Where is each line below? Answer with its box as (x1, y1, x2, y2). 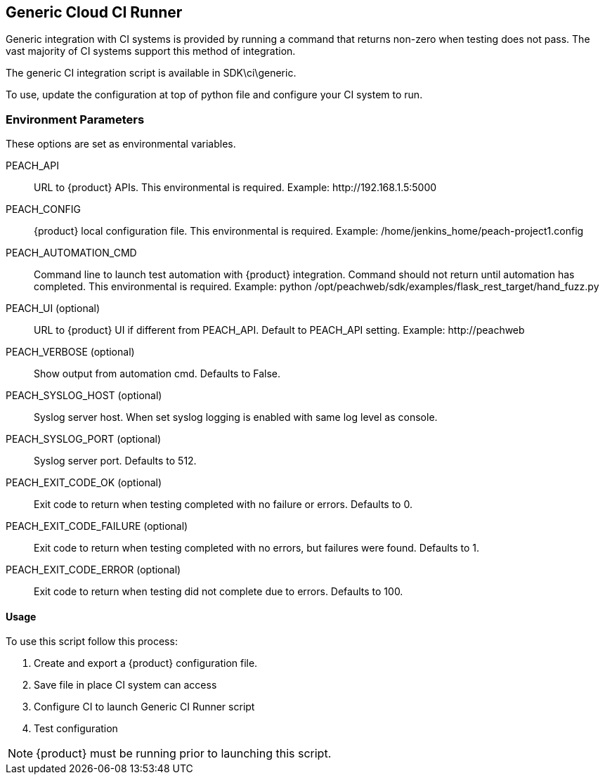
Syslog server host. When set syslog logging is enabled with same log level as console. (34, 411, 438, 424)
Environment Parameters (6, 112, 145, 126)
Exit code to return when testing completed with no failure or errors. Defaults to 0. (34, 498, 412, 511)
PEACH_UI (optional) (6, 302, 100, 315)
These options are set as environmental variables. (6, 138, 236, 150)
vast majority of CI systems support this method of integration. (6, 45, 296, 58)
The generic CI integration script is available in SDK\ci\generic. (6, 67, 297, 79)
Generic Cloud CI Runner (6, 4, 183, 21)
